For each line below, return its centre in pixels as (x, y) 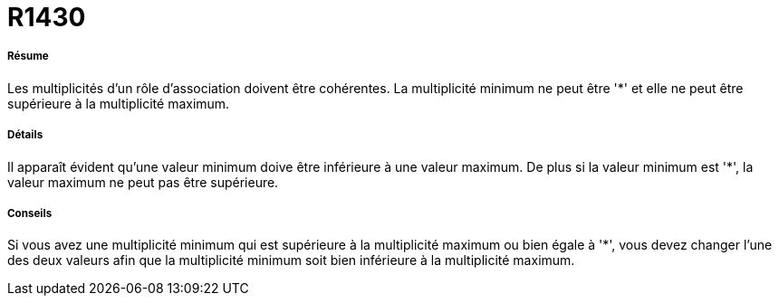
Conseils (30, 213)
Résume (28, 57)
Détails (25, 135)
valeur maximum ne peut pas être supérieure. (143, 182)
